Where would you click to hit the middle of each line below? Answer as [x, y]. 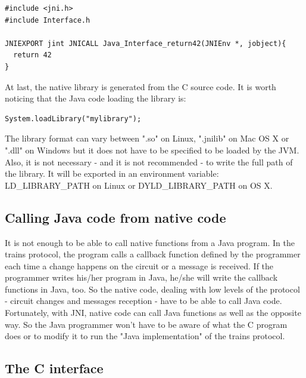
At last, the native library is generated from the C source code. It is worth [140, 86]
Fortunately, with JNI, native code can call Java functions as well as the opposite [153, 313]
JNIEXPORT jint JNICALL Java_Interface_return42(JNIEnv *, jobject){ [146, 43]
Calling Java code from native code [115, 217]
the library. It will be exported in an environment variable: [112, 173]
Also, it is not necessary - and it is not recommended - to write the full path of [149, 162]
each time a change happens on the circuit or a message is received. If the [139, 265]
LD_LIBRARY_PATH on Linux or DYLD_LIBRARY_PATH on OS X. [139, 185]
